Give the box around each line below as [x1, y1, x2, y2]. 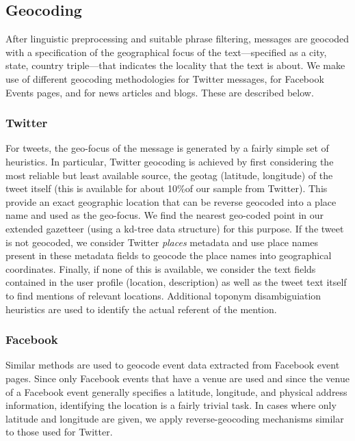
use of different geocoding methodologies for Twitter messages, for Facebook [5, 71, 324, 85]
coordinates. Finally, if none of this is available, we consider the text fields [5, 261, 316, 276]
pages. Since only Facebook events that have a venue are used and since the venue [5, 371, 350, 385]
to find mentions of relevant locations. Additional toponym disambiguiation [5, 288, 321, 302]
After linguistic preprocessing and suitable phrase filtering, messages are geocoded [5, 31, 350, 46]
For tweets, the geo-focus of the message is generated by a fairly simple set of [5, 141, 329, 155]
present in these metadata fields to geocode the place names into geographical [5, 248, 332, 263]
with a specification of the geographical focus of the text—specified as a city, [5, 44, 327, 59]
